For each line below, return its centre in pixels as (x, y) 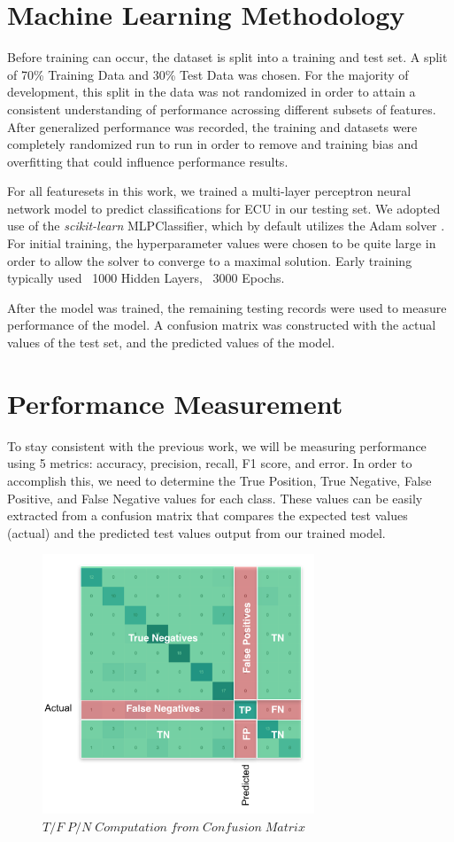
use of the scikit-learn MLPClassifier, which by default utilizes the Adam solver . (226, 226)
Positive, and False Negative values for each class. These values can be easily (215, 498)
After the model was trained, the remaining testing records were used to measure (227, 307)
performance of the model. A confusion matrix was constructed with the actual (222, 325)
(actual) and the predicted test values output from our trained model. (196, 532)
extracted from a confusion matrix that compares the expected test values (208, 515)
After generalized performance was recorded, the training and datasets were (212, 126)
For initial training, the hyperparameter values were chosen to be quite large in (222, 243)
